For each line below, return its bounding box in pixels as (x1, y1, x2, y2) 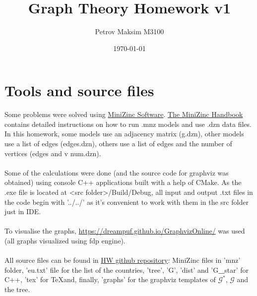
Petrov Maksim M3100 (95, 26, 164, 37)
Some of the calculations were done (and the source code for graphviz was (4, 167, 229, 178)
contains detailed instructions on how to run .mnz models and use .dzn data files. (4, 118, 252, 129)
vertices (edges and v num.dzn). (4, 148, 101, 158)
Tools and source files (4, 80, 154, 101)
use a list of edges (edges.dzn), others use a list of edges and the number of (4, 138, 232, 149)
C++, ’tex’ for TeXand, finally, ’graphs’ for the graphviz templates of (4, 274, 216, 285)
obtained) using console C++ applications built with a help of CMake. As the (4, 177, 242, 187)
